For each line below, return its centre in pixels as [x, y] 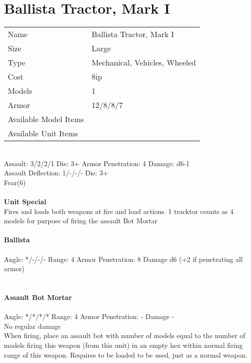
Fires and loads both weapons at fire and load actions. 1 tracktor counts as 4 [119, 211]
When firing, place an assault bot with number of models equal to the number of [125, 335]
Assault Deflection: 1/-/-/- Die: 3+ [56, 173]
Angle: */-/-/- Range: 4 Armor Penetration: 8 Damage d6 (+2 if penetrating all [123, 259]
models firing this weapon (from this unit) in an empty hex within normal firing [124, 345]
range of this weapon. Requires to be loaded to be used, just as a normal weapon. [126, 354]
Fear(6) [15, 182]
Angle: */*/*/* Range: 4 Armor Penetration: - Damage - [89, 316]
